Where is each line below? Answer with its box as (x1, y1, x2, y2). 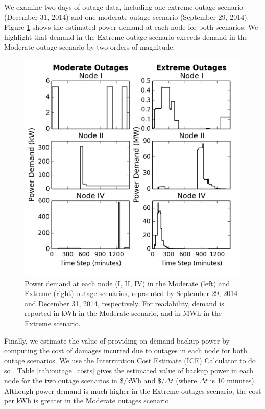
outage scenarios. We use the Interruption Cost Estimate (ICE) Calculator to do (4, 355, 256, 366)
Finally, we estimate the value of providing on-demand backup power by (4, 335, 230, 346)
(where (176, 375, 197, 385)
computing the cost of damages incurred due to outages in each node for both (4, 345, 247, 356)
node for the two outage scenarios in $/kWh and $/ (4, 375, 165, 385)
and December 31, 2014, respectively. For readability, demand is (25, 298, 224, 308)
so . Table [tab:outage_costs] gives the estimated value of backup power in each (4, 365, 254, 376)
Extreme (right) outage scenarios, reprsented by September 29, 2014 (25, 288, 238, 299)
